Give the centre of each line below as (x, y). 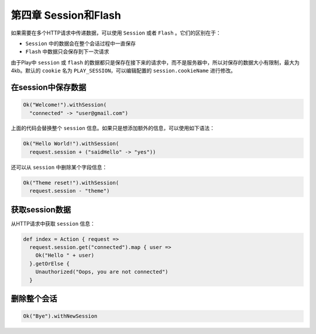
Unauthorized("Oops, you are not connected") (102, 272)
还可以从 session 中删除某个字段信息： (59, 167)
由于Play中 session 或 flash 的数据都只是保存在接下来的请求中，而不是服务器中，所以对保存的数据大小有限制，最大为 (155, 62)
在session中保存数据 (49, 87)
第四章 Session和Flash (66, 15)
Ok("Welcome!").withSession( (65, 105)
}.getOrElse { (50, 263)
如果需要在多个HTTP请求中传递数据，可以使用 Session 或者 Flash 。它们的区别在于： (116, 33)
